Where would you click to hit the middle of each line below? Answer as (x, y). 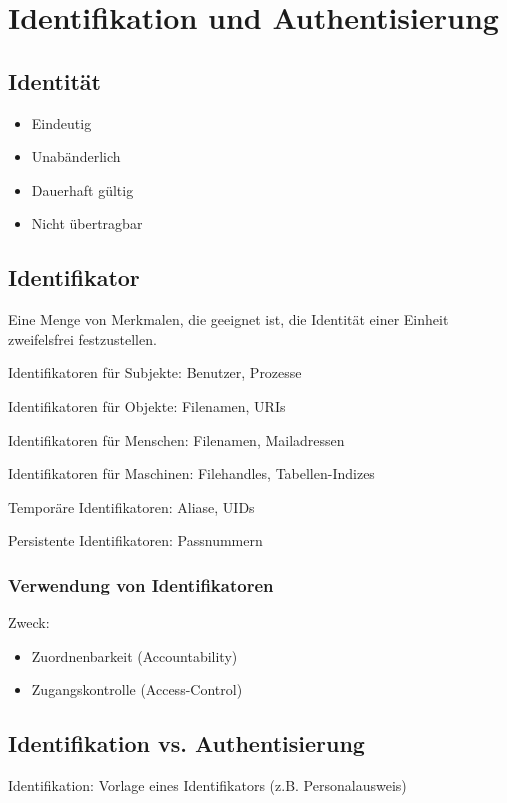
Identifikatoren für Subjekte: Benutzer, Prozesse (155, 372)
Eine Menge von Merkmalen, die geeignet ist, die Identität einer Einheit (228, 319)
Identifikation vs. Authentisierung (186, 743)
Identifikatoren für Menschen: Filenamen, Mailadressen (176, 439)
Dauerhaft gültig (82, 189)
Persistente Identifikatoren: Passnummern (135, 540)
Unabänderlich (76, 156)
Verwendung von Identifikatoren (141, 584)
